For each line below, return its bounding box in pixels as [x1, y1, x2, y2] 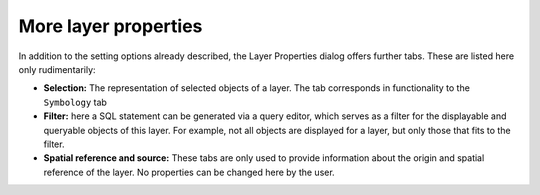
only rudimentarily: [18, 63, 96, 75]
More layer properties [18, 15, 203, 37]
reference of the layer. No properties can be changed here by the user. [43, 166, 335, 178]
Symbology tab [43, 96, 107, 108]
